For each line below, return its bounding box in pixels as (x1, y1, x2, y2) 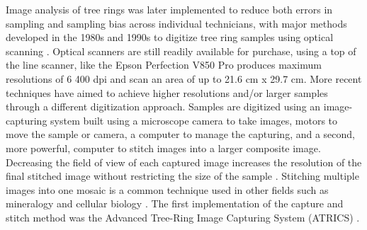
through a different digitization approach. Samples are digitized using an (6, 99, 321, 114)
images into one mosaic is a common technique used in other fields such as (6, 182, 329, 197)
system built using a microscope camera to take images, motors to (50, 113, 338, 127)
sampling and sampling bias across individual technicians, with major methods (6, 16, 347, 30)
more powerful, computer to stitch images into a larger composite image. (6, 140, 321, 155)
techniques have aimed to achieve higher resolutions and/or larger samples (6, 85, 328, 100)
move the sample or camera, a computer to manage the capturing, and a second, (6, 127, 355, 142)
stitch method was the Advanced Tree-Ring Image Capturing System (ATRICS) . (6, 209, 360, 224)
